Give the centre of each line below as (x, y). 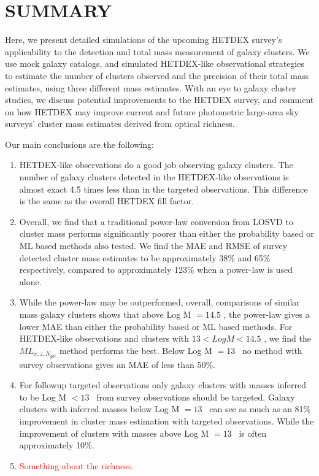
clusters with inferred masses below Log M (99, 409)
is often (253, 433)
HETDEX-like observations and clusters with (104, 338)
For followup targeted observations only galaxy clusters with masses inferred (163, 385)
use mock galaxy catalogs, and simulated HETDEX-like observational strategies (155, 63)
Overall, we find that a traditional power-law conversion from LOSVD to (156, 221)
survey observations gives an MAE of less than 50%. (117, 364)
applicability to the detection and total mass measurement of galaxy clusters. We (157, 51)
